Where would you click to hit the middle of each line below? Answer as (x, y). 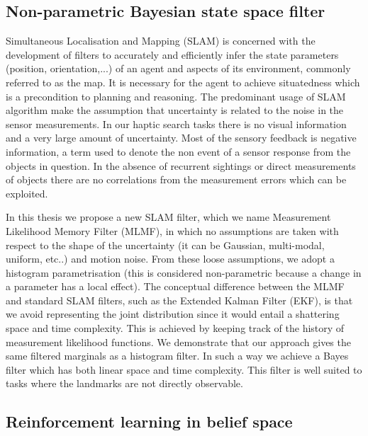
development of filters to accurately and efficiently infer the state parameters (172, 54)
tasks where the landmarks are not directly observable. (124, 383)
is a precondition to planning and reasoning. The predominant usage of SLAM (176, 96)
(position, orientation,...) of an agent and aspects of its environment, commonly (178, 68)
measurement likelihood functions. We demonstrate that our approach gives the (178, 342)
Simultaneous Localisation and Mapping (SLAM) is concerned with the (161, 41)
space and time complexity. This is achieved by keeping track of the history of (175, 328)
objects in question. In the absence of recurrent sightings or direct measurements (181, 165)
